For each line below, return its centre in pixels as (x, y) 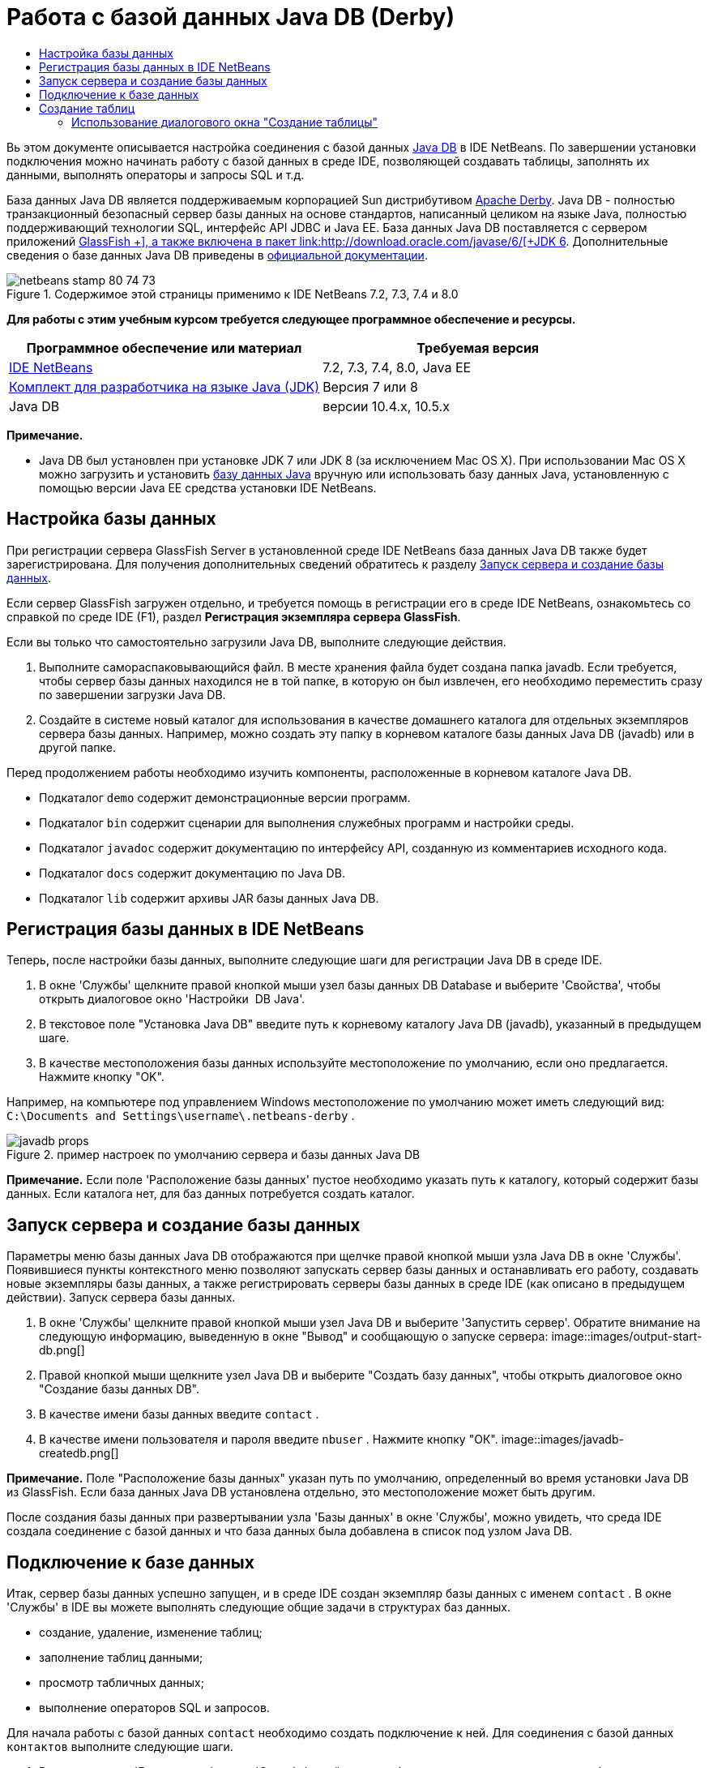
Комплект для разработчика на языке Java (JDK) (164, 386)
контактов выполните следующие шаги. (120, 1747)
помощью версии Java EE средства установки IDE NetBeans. (208, 487)
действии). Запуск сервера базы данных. (121, 1298)
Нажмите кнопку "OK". (102, 1077)
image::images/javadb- (562, 1440)
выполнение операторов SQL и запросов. (154, 1708)
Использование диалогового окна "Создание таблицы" (225, 122)
